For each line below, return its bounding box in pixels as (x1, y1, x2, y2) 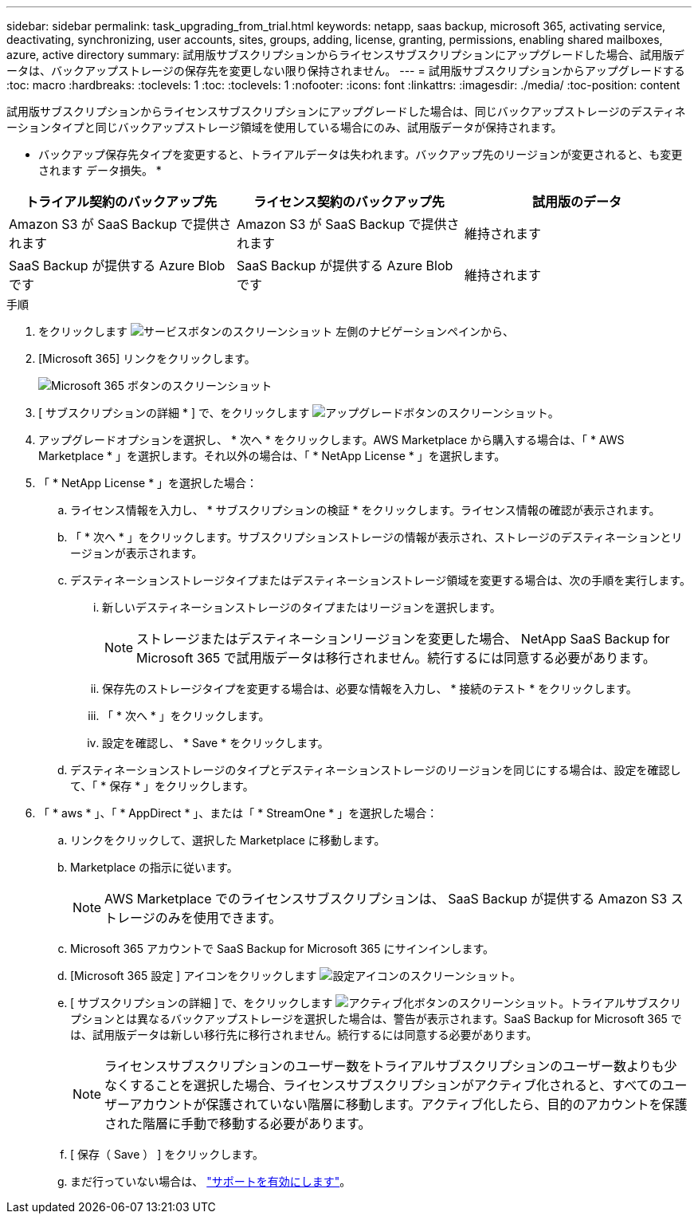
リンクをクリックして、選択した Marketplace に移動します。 (70, 833, 386, 847)
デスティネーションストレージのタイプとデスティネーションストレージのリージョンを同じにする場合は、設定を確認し (70, 763, 681, 777)
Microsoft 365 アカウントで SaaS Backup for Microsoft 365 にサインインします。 (70, 942, 495, 955)
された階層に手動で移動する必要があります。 (104, 1116, 371, 1131)
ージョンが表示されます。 (70, 546, 203, 560)
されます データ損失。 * (38, 163, 162, 177)
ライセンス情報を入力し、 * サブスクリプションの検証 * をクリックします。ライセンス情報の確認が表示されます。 (70, 503, 661, 517)
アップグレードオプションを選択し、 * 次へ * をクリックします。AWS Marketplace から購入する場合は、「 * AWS (38, 433, 625, 447)
